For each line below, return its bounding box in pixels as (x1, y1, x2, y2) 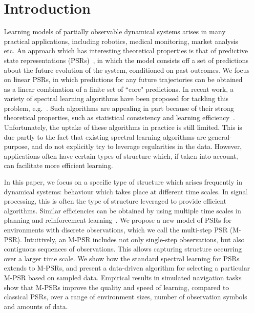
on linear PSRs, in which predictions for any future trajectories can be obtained (4, 74, 243, 84)
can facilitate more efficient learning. (4, 160, 113, 170)
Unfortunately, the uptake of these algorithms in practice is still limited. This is (4, 122, 242, 132)
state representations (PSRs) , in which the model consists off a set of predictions (4, 55, 249, 65)
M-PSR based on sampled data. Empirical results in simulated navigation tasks (4, 272, 242, 282)
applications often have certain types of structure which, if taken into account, (4, 150, 238, 161)
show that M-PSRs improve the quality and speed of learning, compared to (4, 282, 229, 292)
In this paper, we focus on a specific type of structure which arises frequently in (4, 177, 242, 187)
